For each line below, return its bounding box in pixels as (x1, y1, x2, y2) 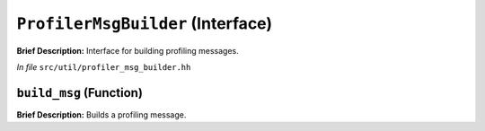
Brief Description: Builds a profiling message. (16, 109, 187, 120)
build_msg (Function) (16, 85, 144, 100)
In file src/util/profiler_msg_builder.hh (16, 61, 191, 72)
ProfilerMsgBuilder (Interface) (16, 13, 273, 33)
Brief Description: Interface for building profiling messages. (16, 45, 239, 56)
